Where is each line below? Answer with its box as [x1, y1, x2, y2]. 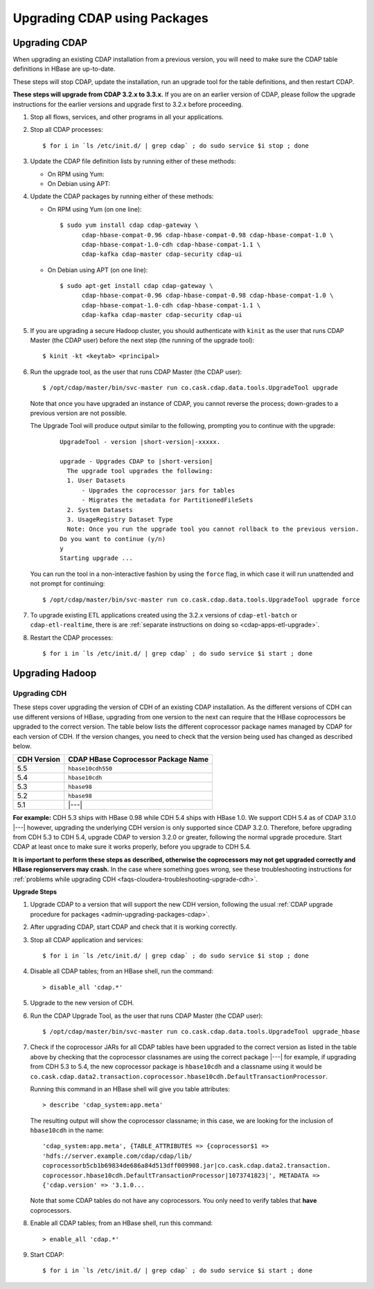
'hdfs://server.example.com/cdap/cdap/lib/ [42, 1152, 193, 1160]
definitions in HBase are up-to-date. [12, 65, 116, 73]
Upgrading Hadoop [12, 667, 97, 679]
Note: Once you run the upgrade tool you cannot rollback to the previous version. [66, 525, 359, 533]
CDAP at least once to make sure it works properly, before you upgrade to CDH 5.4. [12, 843, 251, 851]
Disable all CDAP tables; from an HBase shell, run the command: [30, 967, 214, 975]
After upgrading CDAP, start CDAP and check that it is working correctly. [30, 923, 238, 931]
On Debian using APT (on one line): [47, 266, 148, 274]
